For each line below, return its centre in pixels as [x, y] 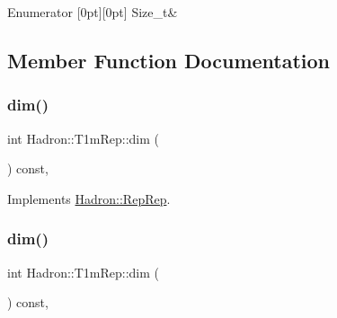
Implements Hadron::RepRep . [89, 198]
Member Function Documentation [169, 60]
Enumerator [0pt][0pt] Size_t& [93, 12]
